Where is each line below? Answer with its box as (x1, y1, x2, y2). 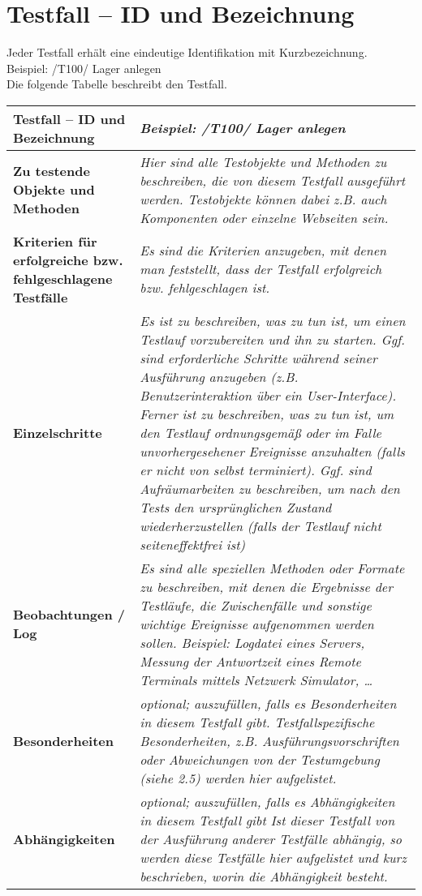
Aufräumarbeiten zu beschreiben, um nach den (140, 478, 400, 498)
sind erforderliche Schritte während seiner (140, 348, 377, 367)
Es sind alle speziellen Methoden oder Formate (140, 558, 405, 577)
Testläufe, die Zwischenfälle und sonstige (140, 595, 372, 615)
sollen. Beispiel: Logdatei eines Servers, (140, 632, 365, 652)
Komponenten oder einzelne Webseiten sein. (140, 208, 389, 227)
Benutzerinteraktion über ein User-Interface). (140, 385, 397, 405)
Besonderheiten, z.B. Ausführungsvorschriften (140, 731, 399, 750)
